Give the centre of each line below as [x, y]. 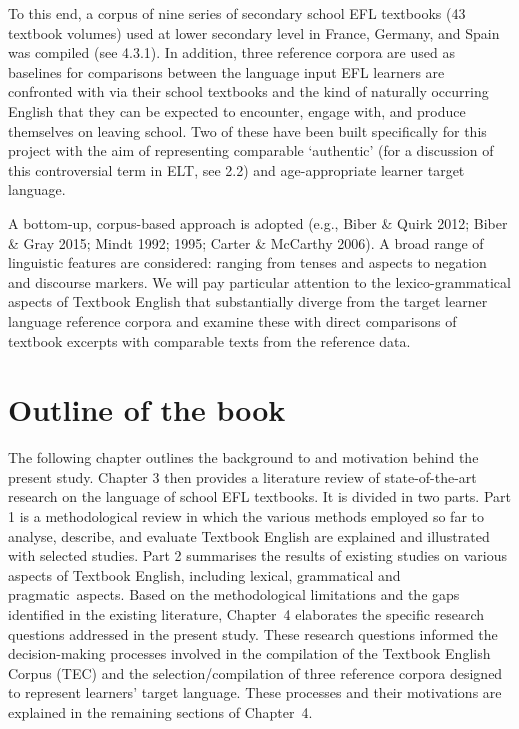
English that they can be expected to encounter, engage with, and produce [237, 110]
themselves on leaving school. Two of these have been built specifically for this [247, 130]
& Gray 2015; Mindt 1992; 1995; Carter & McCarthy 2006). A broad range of [246, 242]
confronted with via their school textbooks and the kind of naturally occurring [248, 91]
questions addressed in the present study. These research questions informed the [253, 633]
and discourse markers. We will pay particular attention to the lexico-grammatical [259, 281]
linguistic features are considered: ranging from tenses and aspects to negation [247, 262]
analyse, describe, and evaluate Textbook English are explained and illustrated [249, 535]
